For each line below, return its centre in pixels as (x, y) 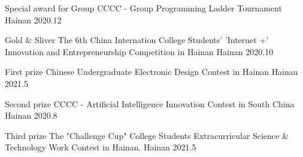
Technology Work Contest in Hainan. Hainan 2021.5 (101, 147)
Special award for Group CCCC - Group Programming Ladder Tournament (143, 8)
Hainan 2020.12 (33, 19)
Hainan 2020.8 (31, 115)
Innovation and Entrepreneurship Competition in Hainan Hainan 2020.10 (139, 51)
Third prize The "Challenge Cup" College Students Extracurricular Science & (147, 135)
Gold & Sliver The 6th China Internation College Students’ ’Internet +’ (137, 40)
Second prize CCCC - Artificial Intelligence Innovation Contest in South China (150, 103)
